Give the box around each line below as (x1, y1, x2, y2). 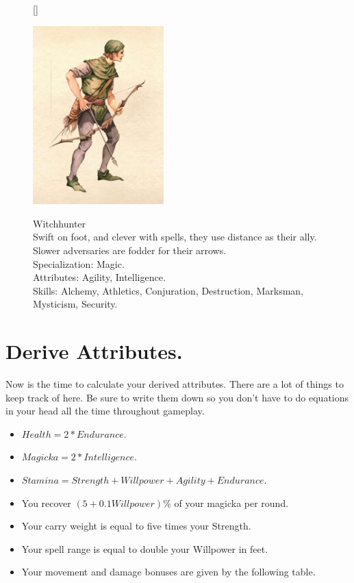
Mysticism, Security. (33, 297, 118, 311)
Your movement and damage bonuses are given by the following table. (21, 565, 316, 579)
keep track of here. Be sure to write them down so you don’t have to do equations (5, 390, 349, 404)
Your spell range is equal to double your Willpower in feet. (21, 541, 268, 556)
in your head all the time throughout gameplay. (5, 404, 205, 418)
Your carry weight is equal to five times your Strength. (21, 519, 251, 533)
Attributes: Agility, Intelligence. (33, 270, 166, 284)
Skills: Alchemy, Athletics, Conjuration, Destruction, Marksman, (33, 283, 303, 297)
